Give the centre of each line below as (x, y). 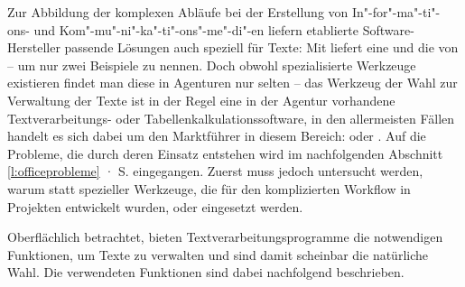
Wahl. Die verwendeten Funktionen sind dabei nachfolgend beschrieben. (206, 272)
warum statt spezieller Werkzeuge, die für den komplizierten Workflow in (209, 188)
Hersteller (34, 47)
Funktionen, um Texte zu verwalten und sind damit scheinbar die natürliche (218, 254)
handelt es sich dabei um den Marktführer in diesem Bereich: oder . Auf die (217, 136)
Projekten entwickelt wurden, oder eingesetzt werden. (155, 206)
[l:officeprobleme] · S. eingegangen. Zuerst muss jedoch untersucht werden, (215, 171)
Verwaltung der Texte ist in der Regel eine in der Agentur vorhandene (201, 100)
